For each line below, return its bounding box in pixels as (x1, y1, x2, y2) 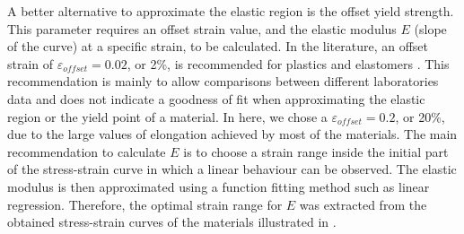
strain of (7, 54, 54, 73)
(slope (414, 19, 447, 38)
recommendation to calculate (7, 142, 166, 160)
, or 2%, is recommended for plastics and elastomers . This (127, 54, 450, 73)
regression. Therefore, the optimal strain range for (7, 195, 283, 213)
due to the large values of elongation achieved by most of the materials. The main (7, 125, 458, 143)
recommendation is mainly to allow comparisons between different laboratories (7, 72, 439, 91)
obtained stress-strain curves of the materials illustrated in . (7, 212, 337, 231)
